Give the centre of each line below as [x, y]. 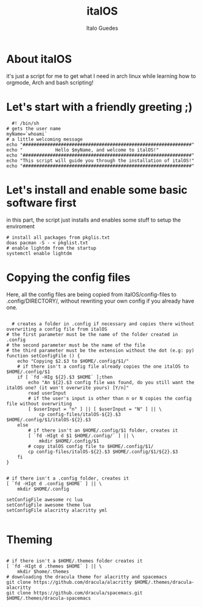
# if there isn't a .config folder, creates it [68, 478]
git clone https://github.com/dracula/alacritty [69, 583]
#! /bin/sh [26, 123]
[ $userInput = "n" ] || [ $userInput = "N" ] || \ [95, 409]
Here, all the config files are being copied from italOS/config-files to [91, 294]
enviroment [21, 226]
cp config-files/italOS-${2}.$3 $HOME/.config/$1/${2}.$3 [103, 452]
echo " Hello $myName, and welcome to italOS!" [83, 150]
